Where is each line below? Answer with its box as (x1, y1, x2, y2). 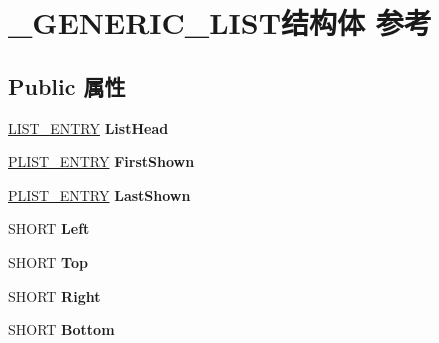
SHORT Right (8, 285, 101, 306)
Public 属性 (8, 70, 126, 101)
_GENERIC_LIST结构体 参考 (8, 2, 432, 43)
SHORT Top (8, 251, 88, 272)
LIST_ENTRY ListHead (8, 117, 169, 138)
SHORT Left (8, 218, 90, 239)
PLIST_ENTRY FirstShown (8, 151, 195, 172)
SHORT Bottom (8, 319, 115, 340)
